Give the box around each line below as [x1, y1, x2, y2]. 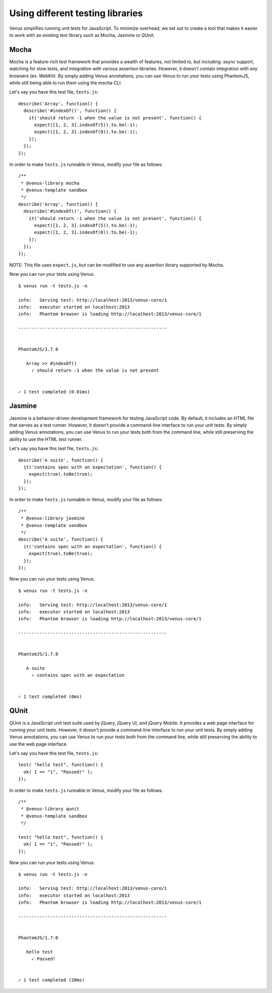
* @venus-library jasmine [21, 515, 85, 521]
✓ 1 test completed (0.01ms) [18, 389, 90, 394]
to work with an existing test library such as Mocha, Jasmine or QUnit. [9, 32, 155, 38]
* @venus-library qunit [21, 806, 80, 812]
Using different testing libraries [9, 8, 143, 19]
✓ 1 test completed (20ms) [18, 977, 85, 983]
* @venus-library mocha [21, 180, 80, 186]
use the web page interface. [9, 741, 68, 747]
